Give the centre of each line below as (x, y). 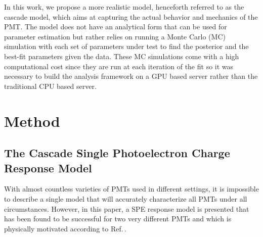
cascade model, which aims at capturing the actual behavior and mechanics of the (131, 16)
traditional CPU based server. (50, 86)
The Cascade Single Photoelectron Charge (117, 153)
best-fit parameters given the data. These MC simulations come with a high (122, 56)
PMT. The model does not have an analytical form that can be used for (116, 27)
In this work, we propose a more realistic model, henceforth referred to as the (124, 7)
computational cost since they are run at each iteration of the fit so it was (119, 66)
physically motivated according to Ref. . (65, 228)
